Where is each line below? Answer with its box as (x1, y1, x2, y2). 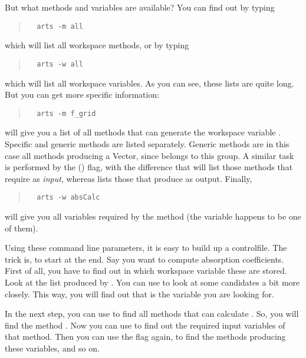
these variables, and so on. (5, 342, 100, 354)
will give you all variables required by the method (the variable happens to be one (5, 210, 301, 222)
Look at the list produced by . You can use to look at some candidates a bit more (5, 276, 300, 288)
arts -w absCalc (37, 193, 100, 202)
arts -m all (37, 22, 83, 31)
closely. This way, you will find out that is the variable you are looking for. (5, 287, 274, 300)
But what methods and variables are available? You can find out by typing (5, 1, 275, 13)
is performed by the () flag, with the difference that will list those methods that (5, 161, 293, 173)
